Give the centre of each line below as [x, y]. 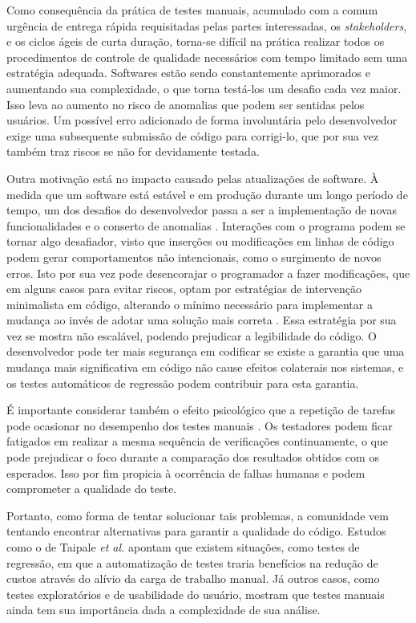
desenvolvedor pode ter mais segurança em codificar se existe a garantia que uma [206, 351]
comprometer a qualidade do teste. [92, 489]
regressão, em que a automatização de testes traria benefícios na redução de [192, 562]
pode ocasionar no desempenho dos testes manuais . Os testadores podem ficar [200, 425]
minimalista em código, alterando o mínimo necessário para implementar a [190, 304]
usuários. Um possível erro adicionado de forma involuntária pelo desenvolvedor [202, 120]
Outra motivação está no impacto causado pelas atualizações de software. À [193, 178]
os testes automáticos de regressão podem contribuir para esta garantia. [183, 383]
